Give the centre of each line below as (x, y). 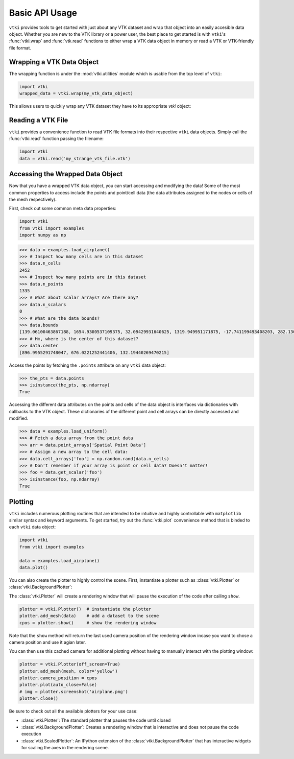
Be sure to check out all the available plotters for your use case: (73, 711)
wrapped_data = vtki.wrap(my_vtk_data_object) (76, 93)
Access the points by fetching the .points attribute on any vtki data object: (87, 365)
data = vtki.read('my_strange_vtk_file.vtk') (75, 158)
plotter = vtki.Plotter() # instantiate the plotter (85, 609)
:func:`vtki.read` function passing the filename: (56, 139)
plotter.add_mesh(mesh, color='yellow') (68, 671)
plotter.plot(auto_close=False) (58, 685)
